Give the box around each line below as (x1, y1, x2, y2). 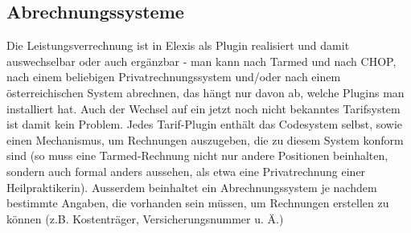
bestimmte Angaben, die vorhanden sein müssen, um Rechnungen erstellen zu (6, 194, 389, 211)
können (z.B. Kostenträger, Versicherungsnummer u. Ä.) (6, 210, 284, 227)
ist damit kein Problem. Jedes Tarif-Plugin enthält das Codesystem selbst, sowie (6, 116, 403, 133)
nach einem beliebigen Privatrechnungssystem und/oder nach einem (6, 68, 341, 85)
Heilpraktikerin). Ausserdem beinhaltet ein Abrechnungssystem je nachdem (6, 178, 377, 195)
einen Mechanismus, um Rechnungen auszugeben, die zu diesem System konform (6, 131, 404, 148)
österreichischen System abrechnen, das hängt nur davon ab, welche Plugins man (6, 84, 405, 100)
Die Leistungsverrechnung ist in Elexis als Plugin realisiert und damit (6, 37, 350, 54)
